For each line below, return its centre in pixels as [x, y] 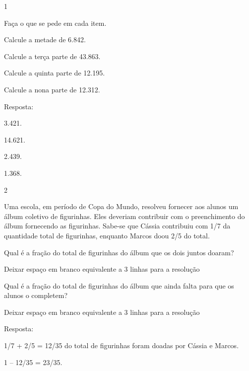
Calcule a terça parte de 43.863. [52, 56]
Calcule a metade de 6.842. [45, 39]
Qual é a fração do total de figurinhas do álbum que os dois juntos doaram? [119, 252]
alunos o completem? [36, 295]
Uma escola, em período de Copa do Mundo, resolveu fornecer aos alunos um [121, 206]
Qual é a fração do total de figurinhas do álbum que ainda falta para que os [119, 285]
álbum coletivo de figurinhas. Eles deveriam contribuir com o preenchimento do [124, 216]
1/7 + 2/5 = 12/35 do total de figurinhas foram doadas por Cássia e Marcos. [122, 345]
